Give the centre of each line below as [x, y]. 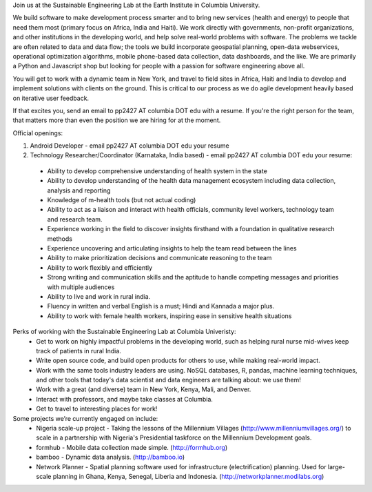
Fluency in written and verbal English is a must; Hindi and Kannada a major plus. [161, 306]
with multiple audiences [81, 287]
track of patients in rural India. [79, 351]
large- [337, 466]
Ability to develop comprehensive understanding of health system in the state [157, 171]
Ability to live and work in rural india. [99, 296]
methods [60, 239]
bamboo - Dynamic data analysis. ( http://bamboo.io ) [111, 457]
